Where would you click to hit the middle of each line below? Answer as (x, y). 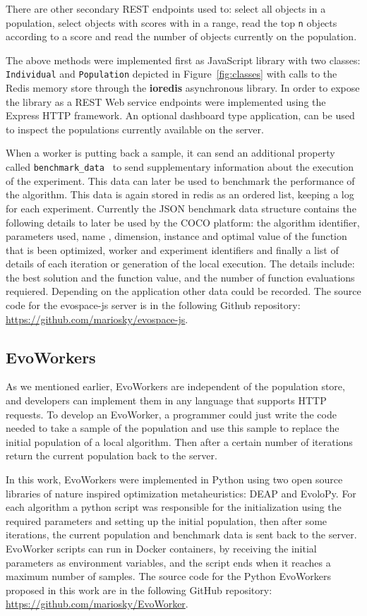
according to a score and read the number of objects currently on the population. (181, 36)
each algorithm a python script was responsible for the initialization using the (174, 507)
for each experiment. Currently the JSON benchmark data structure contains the (181, 208)
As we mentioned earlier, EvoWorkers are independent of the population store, (175, 386)
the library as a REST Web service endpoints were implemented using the (166, 101)
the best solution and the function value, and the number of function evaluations (180, 277)
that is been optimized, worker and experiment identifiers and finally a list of (172, 249)
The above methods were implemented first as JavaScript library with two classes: (183, 60)
